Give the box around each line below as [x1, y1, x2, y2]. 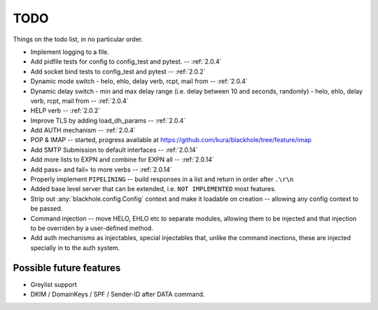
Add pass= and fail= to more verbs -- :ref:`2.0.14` [30, 165, 173, 174]
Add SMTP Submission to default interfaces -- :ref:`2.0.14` [30, 146, 198, 154]
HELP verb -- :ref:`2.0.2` [30, 106, 101, 115]
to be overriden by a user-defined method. [30, 224, 153, 232]
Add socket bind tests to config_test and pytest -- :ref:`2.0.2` [30, 67, 206, 76]
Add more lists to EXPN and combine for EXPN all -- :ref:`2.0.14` [30, 155, 215, 164]
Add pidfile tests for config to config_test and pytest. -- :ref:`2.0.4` [30, 57, 222, 66]
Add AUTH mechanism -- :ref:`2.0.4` [30, 126, 136, 134]
